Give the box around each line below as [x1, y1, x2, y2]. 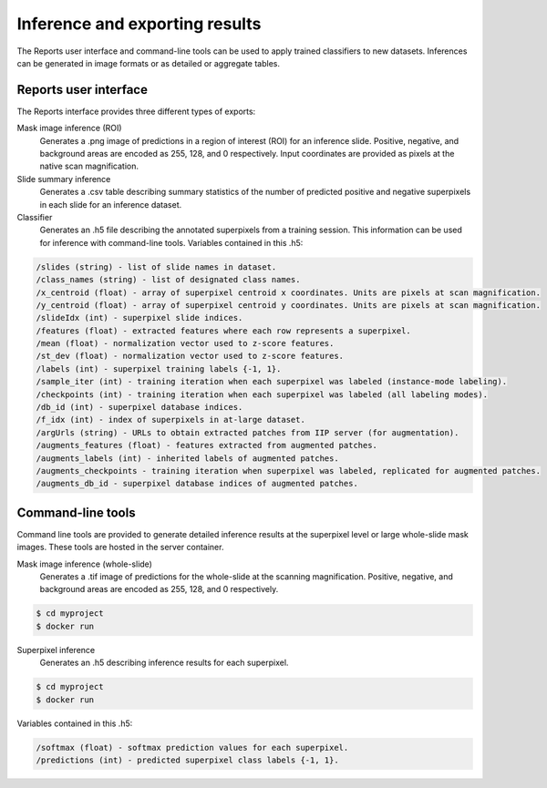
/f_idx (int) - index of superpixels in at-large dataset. [36, 414, 305, 425]
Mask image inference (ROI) [16, 123, 122, 134]
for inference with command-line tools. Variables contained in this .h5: [39, 237, 304, 248]
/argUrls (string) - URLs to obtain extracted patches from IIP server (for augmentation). [36, 427, 459, 437]
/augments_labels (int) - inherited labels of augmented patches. [36, 453, 339, 464]
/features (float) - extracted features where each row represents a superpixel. [36, 325, 412, 336]
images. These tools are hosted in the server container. [16, 542, 224, 553]
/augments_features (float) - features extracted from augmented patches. [36, 440, 378, 451]
